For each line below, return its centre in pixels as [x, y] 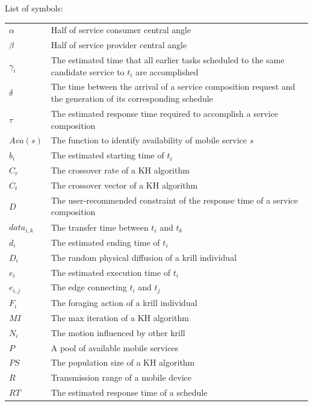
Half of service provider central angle [119, 45]
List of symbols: [34, 8]
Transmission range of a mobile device [121, 377]
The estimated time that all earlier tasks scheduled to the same [168, 60]
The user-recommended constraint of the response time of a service [174, 200]
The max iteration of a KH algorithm [120, 317]
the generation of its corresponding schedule [132, 98]
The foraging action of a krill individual [124, 303]
